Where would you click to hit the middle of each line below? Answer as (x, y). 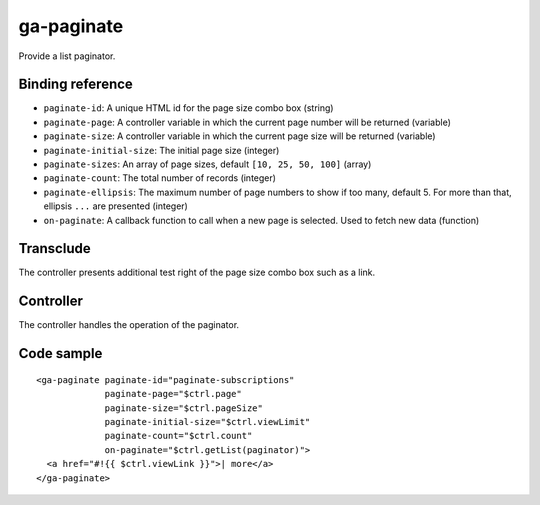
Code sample (60, 353)
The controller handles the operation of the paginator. (129, 325)
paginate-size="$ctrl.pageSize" (184, 408)
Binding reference (76, 84)
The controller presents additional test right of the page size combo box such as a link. (197, 272)
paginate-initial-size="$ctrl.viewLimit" (207, 421)
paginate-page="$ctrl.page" (173, 394)
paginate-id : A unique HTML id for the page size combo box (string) (188, 108)
